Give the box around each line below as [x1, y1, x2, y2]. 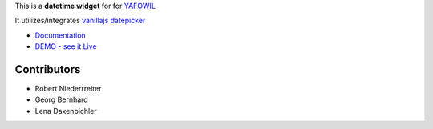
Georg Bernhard [34, 95, 88, 104]
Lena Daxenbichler [34, 106, 97, 115]
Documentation [34, 30, 86, 40]
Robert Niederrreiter [34, 84, 102, 94]
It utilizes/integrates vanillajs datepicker [14, 16, 146, 26]
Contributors [14, 62, 81, 76]
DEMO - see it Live [34, 42, 97, 51]
